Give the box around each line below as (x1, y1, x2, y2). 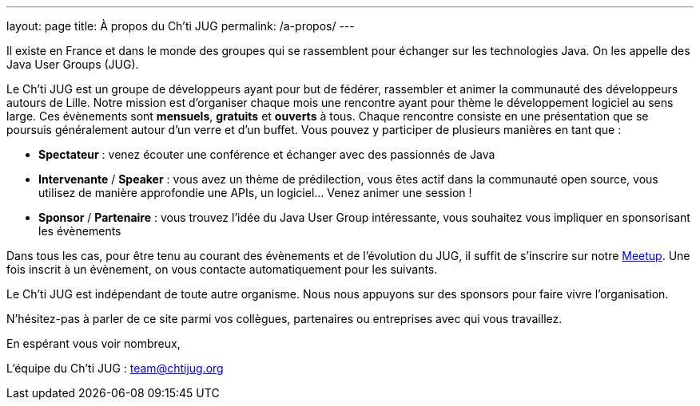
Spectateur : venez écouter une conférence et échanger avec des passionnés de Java (38, 148, 495, 161)
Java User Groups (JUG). (6, 57, 139, 71)
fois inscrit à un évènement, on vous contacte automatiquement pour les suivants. (6, 262, 438, 276)
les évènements (38, 224, 121, 238)
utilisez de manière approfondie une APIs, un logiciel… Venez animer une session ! (38, 186, 472, 199)
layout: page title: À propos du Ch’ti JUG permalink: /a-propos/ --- (6, 19, 355, 33)
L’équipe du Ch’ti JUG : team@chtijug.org (6, 361, 224, 375)
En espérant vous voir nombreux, (6, 337, 181, 350)
